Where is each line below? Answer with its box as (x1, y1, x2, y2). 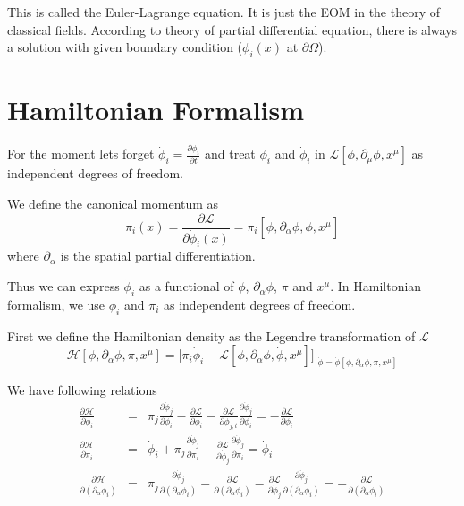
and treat (204, 144, 256, 163)
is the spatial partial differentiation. (60, 246, 256, 265)
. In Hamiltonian (330, 277, 422, 296)
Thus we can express (7, 277, 120, 296)
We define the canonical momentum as (7, 193, 219, 212)
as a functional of (139, 277, 234, 296)
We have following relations (7, 381, 157, 399)
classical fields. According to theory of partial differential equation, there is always (7, 20, 458, 39)
